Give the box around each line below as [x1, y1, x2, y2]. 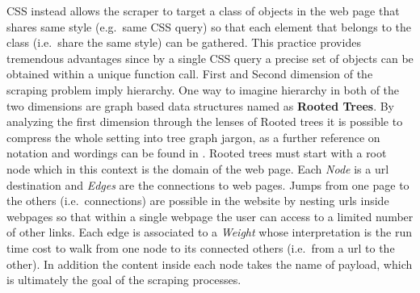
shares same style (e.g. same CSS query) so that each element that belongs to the [6, 18, 412, 35]
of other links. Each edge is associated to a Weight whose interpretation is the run [6, 224, 412, 241]
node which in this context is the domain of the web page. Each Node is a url [6, 160, 389, 177]
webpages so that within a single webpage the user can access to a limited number [6, 207, 414, 224]
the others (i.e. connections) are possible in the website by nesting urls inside [6, 192, 389, 209]
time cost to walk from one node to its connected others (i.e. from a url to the [6, 239, 395, 256]
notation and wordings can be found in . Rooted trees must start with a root [6, 144, 387, 161]
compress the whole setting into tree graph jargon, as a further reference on [6, 128, 380, 145]
